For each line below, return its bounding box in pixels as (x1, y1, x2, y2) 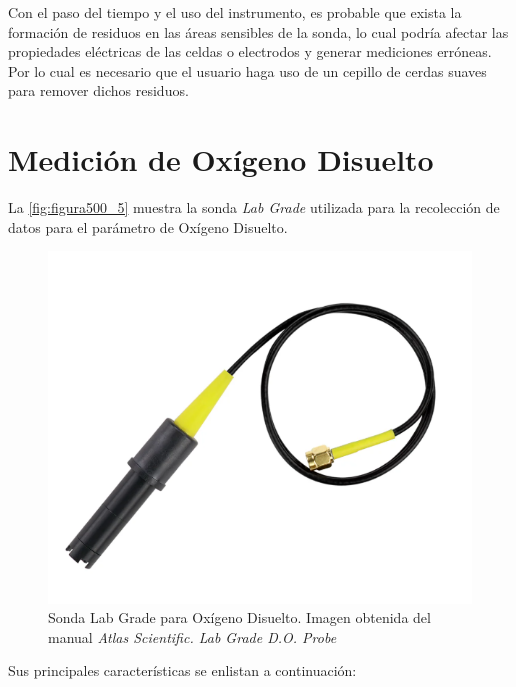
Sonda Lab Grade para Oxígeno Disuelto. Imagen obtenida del (48, 607, 431, 628)
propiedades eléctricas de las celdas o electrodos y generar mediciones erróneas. (8, 41, 492, 62)
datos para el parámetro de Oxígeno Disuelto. (8, 216, 288, 237)
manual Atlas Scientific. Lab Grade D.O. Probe (48, 626, 337, 647)
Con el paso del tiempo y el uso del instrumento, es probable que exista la (8, 2, 462, 22)
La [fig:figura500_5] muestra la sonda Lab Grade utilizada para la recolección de (8, 197, 500, 218)
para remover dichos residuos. (8, 80, 189, 101)
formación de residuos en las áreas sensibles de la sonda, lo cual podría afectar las (8, 21, 509, 42)
